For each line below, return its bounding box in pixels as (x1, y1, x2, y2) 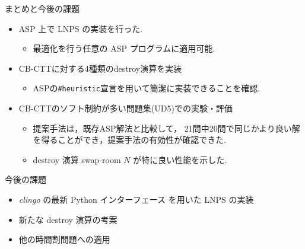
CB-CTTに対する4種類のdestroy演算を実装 (18, 62, 182, 74)
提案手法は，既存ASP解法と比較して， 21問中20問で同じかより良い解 (33, 122, 300, 134)
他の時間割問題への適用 (18, 233, 110, 245)
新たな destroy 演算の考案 (18, 213, 117, 225)
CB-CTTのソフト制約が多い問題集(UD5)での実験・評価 (18, 102, 233, 114)
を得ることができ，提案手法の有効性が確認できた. (33, 133, 227, 146)
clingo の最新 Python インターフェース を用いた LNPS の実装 (18, 193, 254, 205)
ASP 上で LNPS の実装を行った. (18, 22, 143, 34)
